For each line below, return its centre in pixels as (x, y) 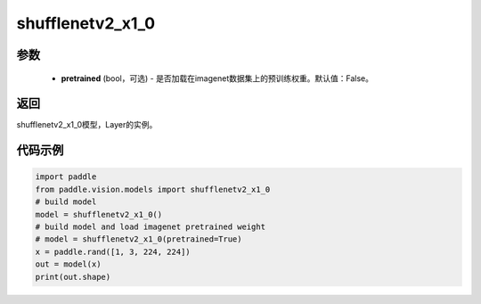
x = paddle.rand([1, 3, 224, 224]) (113, 251)
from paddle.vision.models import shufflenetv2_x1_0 (153, 189)
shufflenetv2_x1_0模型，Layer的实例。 (87, 125)
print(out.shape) (73, 277)
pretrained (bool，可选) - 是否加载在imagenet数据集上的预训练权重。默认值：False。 (217, 78)
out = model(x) (68, 264)
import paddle (66, 177)
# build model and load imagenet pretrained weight (151, 227)
